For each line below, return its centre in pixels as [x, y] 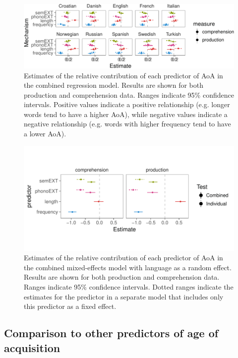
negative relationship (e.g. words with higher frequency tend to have [127, 124]
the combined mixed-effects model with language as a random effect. [128, 267]
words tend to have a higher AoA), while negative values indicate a [126, 114]
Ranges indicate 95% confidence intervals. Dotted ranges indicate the [129, 287]
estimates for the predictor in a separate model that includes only [124, 296]
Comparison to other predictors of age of [111, 333]
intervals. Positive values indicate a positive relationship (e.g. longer [127, 104]
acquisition [32, 347]
